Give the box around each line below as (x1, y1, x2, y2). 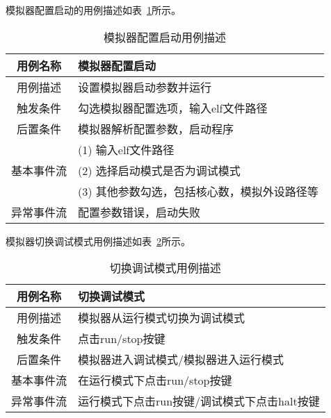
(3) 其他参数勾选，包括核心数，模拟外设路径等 (78, 183, 318, 199)
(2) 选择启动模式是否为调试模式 (78, 162, 241, 178)
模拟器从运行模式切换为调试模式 (78, 310, 245, 326)
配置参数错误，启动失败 (78, 203, 201, 220)
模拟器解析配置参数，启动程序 (78, 120, 234, 137)
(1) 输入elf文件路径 (78, 141, 175, 158)
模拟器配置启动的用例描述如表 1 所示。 (6, 3, 181, 17)
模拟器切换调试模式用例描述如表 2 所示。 (6, 233, 191, 248)
